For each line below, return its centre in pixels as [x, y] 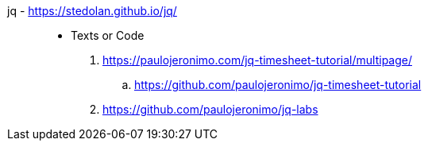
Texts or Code [108, 35]
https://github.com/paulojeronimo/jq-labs [210, 109]
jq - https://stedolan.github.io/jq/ [92, 11]
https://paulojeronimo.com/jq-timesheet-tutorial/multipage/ [257, 60]
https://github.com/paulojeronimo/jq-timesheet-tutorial [278, 85]
